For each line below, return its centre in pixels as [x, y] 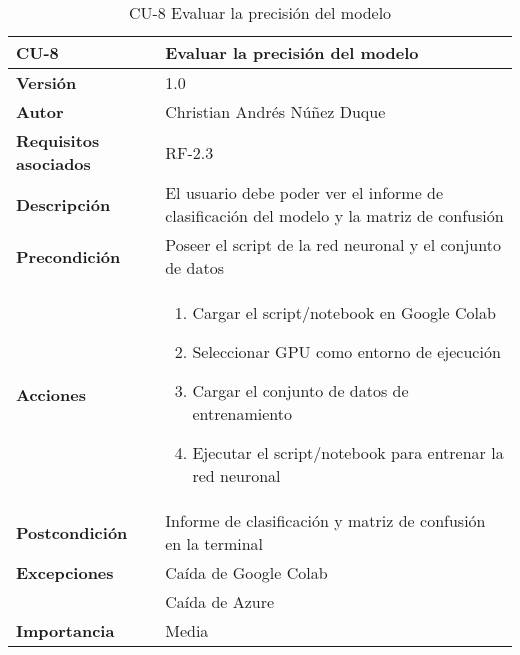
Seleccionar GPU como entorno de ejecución [346, 351]
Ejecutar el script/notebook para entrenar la [348, 452]
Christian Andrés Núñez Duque [275, 111]
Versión [46, 82]
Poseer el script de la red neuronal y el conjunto [333, 244]
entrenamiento [242, 413]
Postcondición [72, 532]
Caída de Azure [220, 601]
